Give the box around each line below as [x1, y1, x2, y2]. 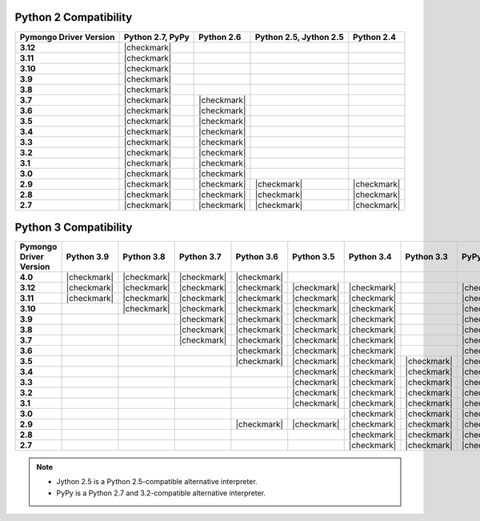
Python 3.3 [405, 251, 448, 263]
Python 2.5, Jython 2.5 [254, 31, 344, 42]
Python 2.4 [352, 31, 396, 42]
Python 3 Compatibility [14, 220, 133, 234]
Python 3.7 [178, 251, 222, 263]
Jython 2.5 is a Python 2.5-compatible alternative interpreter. [56, 477, 258, 487]
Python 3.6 [235, 251, 279, 263]
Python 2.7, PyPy [124, 31, 190, 42]
